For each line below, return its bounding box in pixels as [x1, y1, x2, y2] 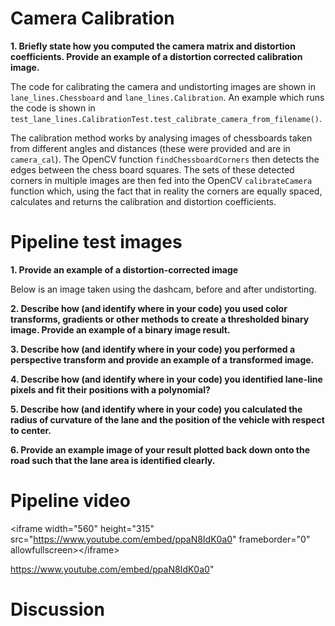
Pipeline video [10, 490, 131, 512]
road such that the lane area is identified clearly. [10, 454, 216, 466]
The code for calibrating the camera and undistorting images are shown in [10, 80, 316, 92]
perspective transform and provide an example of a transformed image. [10, 353, 315, 366]
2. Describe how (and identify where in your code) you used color [10, 302, 288, 314]
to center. [10, 424, 52, 436]
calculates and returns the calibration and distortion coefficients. [10, 195, 277, 207]
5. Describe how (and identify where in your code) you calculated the [10, 403, 303, 415]
